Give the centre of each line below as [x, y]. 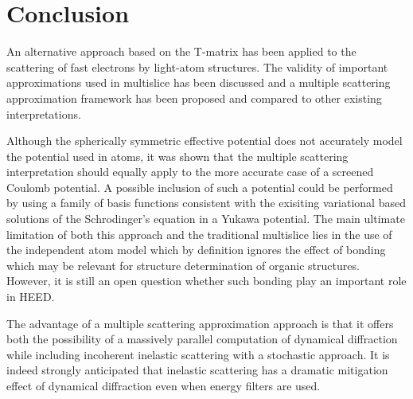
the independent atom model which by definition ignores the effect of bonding [196, 250]
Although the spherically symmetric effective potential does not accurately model [205, 141]
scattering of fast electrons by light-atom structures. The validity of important [197, 66]
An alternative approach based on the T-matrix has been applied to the [181, 51]
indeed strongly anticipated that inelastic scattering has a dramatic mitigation [197, 370]
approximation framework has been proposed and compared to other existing [194, 98]
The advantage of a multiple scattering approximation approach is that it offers [200, 323]
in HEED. [31, 297]
